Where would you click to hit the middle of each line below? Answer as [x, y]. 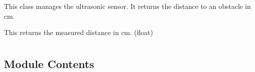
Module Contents [49, 63]
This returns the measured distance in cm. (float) [79, 32]
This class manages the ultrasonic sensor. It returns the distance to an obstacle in [127, 6]
